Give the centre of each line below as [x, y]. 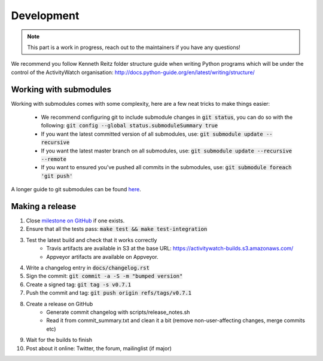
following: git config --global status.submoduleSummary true [129, 126]
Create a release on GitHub [60, 304]
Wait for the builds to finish [59, 340]
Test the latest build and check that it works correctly [92, 240]
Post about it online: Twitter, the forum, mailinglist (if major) [99, 348]
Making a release [44, 206]
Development [45, 16]
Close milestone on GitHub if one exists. [75, 221]
